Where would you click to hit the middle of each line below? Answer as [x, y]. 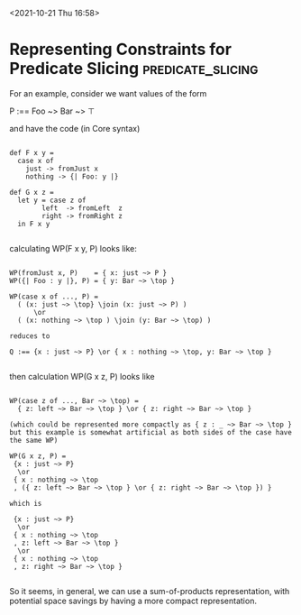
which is [26, 503]
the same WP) [34, 440]
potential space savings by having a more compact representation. [133, 601]
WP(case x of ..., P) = [54, 297]
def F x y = [32, 152]
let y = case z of [52, 200]
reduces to [30, 336]
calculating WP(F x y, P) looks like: [73, 248]
